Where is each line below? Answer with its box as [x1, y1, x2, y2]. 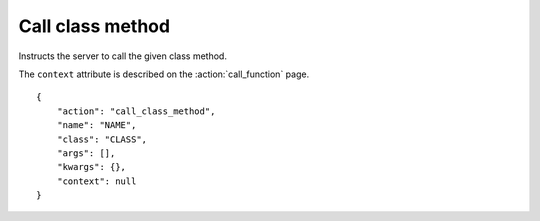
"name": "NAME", [56, 120, 137, 131]
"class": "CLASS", [56, 133, 148, 145]
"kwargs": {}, [56, 161, 127, 173]
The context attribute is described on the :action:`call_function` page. [18, 68, 310, 80]
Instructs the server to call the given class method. [18, 50, 227, 62]
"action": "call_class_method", [56, 105, 216, 117]
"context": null [56, 175, 137, 187]
